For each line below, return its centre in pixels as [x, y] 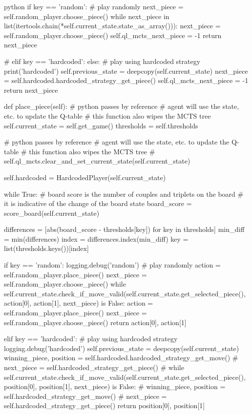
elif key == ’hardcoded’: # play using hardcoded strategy [91, 339]
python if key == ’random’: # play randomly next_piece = [94, 6]
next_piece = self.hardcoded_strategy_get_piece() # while [94, 367]
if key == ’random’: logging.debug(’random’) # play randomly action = [112, 265]
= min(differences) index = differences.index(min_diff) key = [96, 238]
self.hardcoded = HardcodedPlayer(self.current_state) [85, 177]
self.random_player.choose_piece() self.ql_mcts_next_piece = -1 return [113, 35]
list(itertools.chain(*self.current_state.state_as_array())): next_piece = [112, 26]
